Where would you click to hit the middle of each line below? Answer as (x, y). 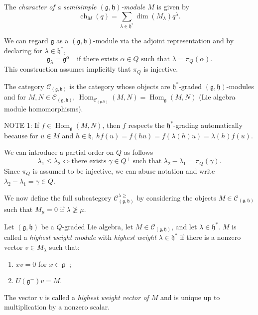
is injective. (161, 69)
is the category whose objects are (120, 86)
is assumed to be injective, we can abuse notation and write (124, 170)
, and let (184, 226)
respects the (146, 125)
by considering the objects (177, 197)
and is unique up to (190, 297)
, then (111, 125)
